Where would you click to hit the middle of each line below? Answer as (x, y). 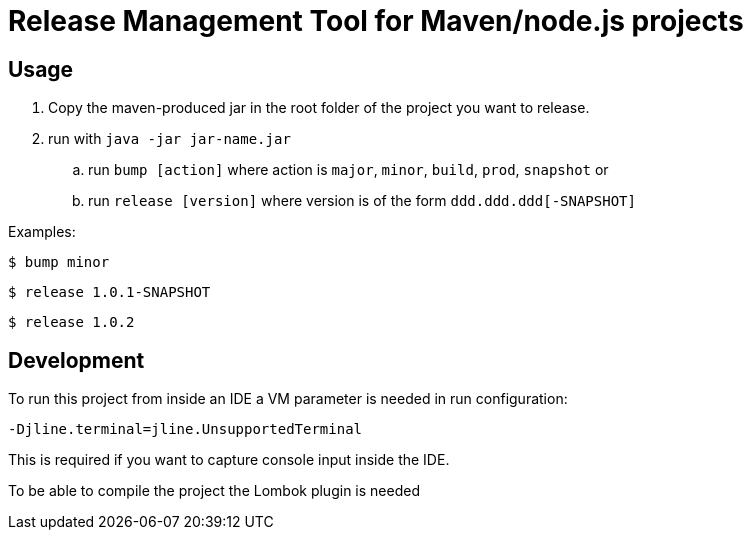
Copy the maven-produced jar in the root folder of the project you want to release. (319, 108)
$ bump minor (59, 262)
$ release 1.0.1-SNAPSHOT (109, 292)
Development (76, 360)
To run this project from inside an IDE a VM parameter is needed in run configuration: (288, 399)
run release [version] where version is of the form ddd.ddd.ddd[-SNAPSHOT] (362, 201)
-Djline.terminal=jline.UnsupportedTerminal (185, 429)
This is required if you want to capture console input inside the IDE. (229, 460)
